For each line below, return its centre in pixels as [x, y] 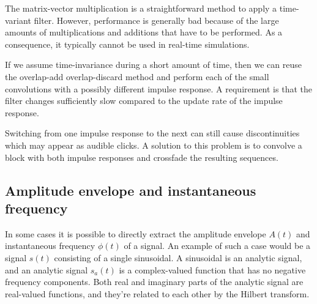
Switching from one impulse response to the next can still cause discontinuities [152, 133]
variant [18, 20]
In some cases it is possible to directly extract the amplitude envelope [136, 233]
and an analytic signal [47, 269]
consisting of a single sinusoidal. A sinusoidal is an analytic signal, [178, 257]
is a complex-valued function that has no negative [212, 269]
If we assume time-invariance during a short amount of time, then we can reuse [153, 65]
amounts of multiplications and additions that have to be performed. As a [144, 32]
